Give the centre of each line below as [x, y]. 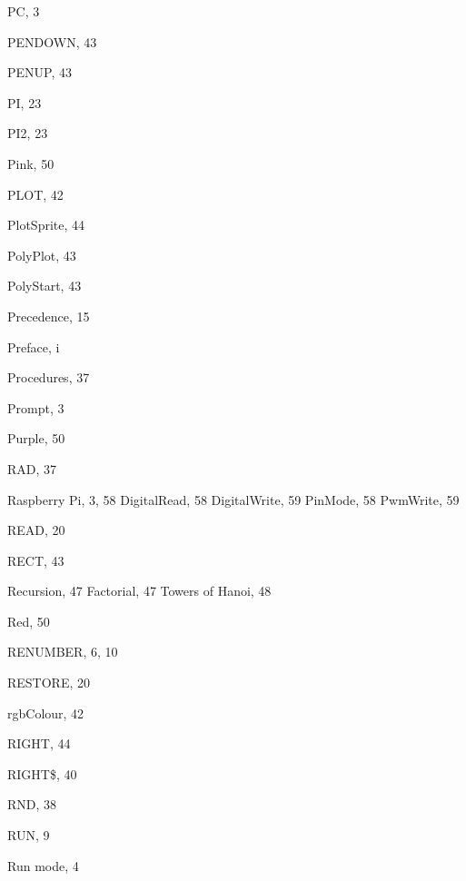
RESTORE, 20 [49, 683]
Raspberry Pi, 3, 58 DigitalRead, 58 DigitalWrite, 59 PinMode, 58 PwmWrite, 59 [233, 499]
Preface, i [34, 346]
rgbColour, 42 [46, 713]
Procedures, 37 [49, 377]
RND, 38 [32, 804]
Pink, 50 [31, 163]
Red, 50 [29, 621]
